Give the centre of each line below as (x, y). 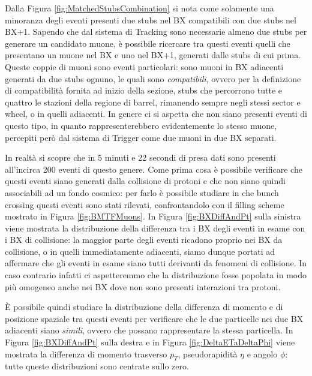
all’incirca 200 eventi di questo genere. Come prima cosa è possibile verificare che (154, 169)
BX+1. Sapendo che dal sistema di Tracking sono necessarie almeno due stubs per (156, 31)
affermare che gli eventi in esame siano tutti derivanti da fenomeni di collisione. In (156, 263)
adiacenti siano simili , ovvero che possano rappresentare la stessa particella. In (149, 330)
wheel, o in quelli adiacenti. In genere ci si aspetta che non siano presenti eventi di (156, 114)
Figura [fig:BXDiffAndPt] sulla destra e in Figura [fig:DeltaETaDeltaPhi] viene (150, 342)
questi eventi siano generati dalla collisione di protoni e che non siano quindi (145, 181)
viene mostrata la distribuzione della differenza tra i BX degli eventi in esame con (155, 228)
